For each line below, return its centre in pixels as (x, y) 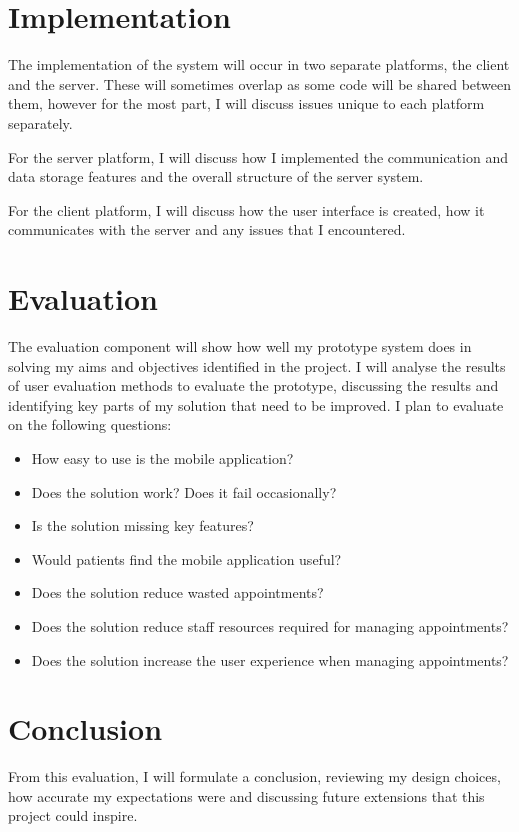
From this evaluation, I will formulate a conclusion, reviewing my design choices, (254, 776)
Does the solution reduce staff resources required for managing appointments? (270, 625)
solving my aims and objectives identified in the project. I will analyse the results (257, 365)
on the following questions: (90, 424)
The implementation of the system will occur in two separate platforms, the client (259, 64)
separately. (40, 122)
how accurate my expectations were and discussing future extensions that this (246, 795)
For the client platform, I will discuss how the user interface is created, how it (246, 209)
